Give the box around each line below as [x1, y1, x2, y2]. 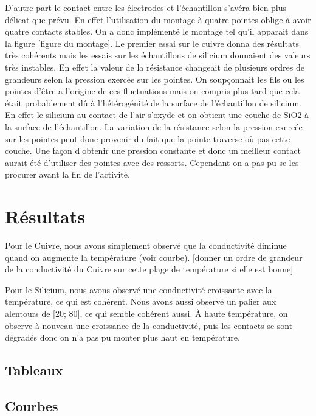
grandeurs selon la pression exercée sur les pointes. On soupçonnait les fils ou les [5, 72, 304, 85]
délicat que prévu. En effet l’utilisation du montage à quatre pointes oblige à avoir [5, 13, 311, 26]
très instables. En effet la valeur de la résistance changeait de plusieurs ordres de [5, 60, 304, 73]
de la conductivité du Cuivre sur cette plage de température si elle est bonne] [5, 263, 294, 276]
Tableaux [5, 361, 63, 380]
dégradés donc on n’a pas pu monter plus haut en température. [5, 331, 240, 344]
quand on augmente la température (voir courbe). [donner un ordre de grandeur [5, 251, 303, 263]
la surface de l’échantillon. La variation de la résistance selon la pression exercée [5, 120, 303, 133]
